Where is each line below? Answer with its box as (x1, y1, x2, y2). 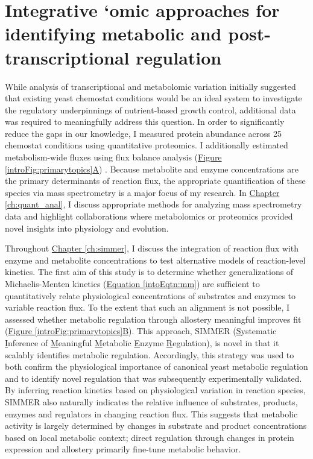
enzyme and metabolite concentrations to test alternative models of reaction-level (5, 253, 306, 266)
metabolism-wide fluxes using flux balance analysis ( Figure (5, 151, 222, 163)
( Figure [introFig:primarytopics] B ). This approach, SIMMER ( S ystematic (5, 324, 277, 337)
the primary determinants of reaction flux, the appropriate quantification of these (5, 174, 306, 187)
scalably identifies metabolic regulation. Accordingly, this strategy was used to (5, 348, 294, 361)
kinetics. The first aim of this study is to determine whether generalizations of (5, 265, 294, 278)
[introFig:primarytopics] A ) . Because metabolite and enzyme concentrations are (5, 162, 299, 175)
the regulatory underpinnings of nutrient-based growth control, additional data (5, 103, 296, 116)
